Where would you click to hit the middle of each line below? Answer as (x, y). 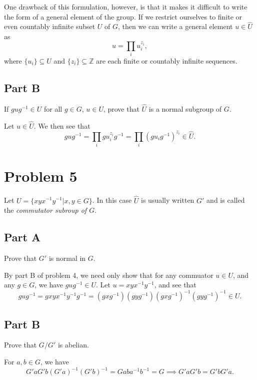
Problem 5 (41, 176)
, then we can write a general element (175, 26)
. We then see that (62, 125)
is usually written (168, 200)
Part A (22, 237)
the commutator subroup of (45, 210)
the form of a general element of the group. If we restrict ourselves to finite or (123, 16)
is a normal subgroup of (185, 108)
